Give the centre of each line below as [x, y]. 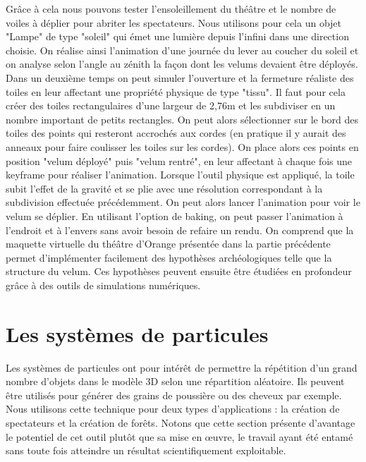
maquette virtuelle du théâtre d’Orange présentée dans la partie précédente [168, 244]
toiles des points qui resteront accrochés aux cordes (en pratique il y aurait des [176, 133]
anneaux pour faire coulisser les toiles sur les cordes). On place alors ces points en [182, 146]
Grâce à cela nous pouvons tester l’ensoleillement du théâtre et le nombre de [171, 8]
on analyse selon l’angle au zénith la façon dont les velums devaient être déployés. [182, 64]
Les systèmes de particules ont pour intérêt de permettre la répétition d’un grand [182, 367]
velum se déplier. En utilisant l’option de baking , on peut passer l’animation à [175, 215]
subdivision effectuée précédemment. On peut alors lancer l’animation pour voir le [183, 202]
